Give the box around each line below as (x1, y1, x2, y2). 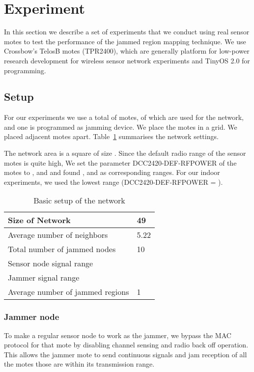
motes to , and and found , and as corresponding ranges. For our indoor (4, 167, 220, 177)
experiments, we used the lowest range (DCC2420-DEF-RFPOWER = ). (4, 176, 223, 187)
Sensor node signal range (8, 258, 93, 269)
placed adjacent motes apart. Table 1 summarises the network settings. (4, 131, 219, 142)
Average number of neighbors (8, 229, 108, 241)
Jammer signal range (8, 272, 80, 284)
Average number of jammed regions (8, 286, 129, 298)
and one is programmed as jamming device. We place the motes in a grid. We (4, 121, 237, 132)
